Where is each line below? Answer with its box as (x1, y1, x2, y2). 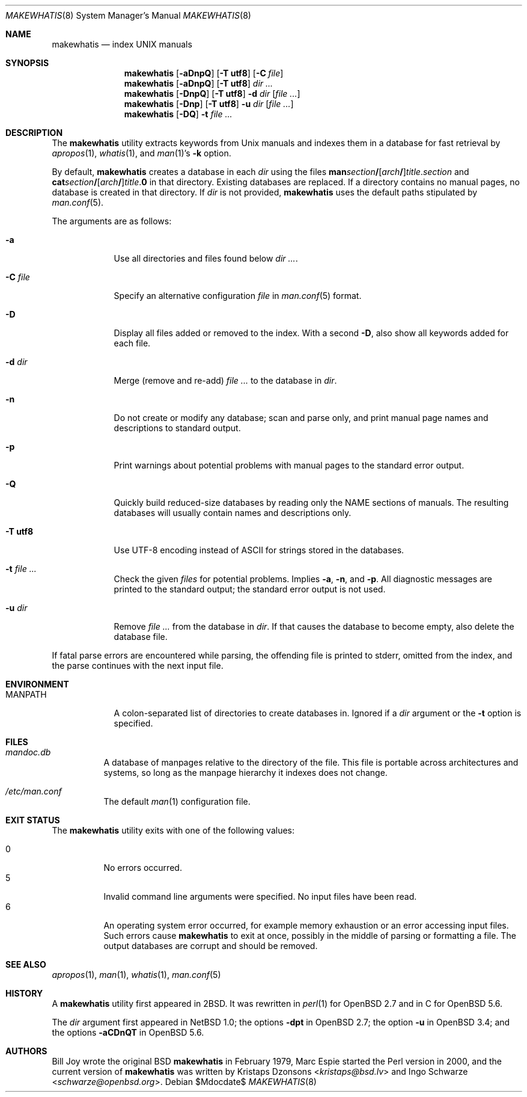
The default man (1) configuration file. (103, 796, 251, 807)
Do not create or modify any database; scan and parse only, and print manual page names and (114, 413, 489, 423)
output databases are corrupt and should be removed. (103, 941, 318, 951)
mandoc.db (5, 747, 51, 757)
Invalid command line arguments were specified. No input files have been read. (103, 891, 417, 902)
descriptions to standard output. (114, 423, 241, 433)
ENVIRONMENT (5, 679, 69, 689)
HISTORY (5, 988, 43, 998)
